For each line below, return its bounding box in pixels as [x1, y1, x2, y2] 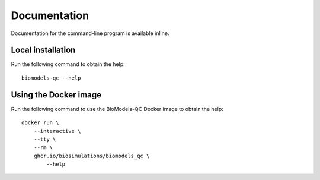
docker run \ [21, 119, 59, 126]
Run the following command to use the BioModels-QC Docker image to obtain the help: [11, 105, 223, 112]
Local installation [11, 45, 76, 55]
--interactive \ [33, 128, 81, 134]
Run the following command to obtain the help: [11, 61, 125, 68]
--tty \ [33, 135, 56, 143]
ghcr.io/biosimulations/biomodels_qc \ [33, 152, 150, 159]
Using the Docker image [11, 90, 102, 100]
